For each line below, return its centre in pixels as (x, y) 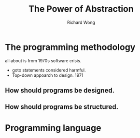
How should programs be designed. (60, 91)
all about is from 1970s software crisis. (43, 60)
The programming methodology (70, 47)
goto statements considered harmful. (49, 70)
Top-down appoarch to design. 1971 (48, 75)
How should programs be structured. (62, 107)
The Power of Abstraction (81, 9)
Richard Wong (81, 22)
